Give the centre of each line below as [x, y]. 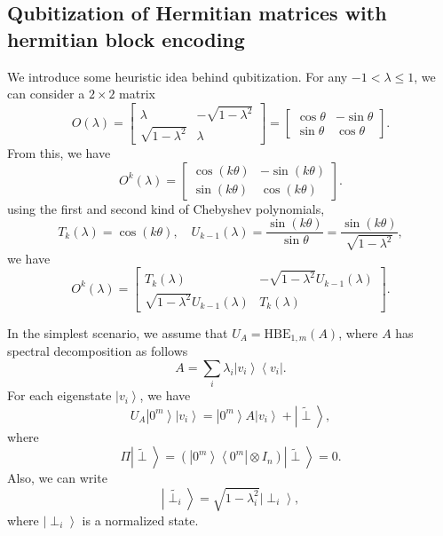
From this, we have [59, 152]
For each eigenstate [59, 395]
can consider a [46, 94]
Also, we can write [57, 478]
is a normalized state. [140, 520]
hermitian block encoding [126, 39]
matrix [137, 94]
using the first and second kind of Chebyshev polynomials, [166, 208]
